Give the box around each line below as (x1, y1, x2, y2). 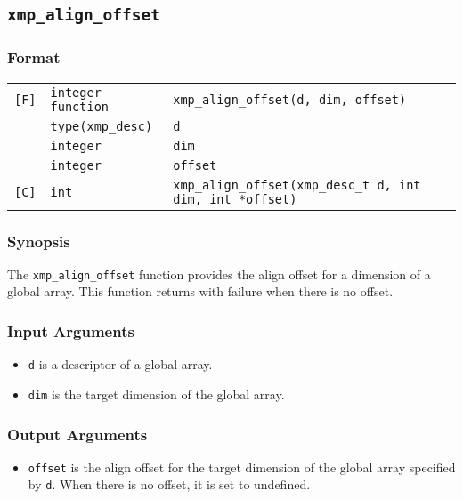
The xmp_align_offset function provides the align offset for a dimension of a (7, 264, 431, 283)
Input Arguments (7, 319, 134, 342)
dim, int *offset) (173, 191, 297, 206)
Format (7, 46, 61, 68)
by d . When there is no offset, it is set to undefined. (28, 475, 311, 494)
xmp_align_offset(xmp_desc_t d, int (173, 177, 421, 192)
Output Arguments (7, 423, 148, 445)
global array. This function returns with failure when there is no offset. (7, 282, 394, 301)
